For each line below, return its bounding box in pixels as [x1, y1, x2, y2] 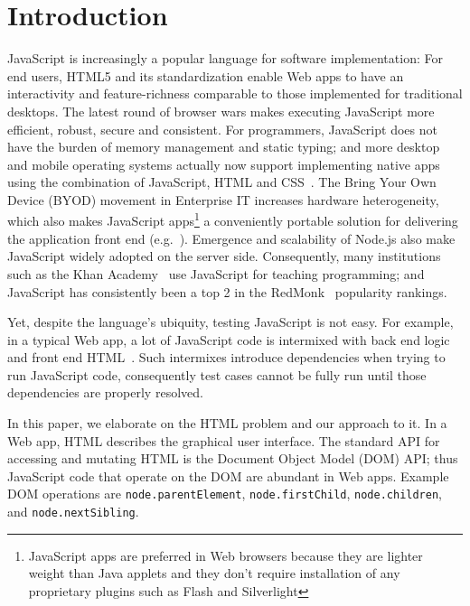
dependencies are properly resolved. [7, 383, 203, 402]
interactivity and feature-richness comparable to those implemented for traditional [7, 84, 463, 103]
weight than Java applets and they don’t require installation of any [28, 564, 400, 583]
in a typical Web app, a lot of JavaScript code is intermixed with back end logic [7, 330, 450, 349]
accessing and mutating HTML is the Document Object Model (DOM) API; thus [7, 449, 458, 468]
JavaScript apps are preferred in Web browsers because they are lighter [28, 545, 423, 564]
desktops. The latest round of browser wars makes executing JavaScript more [7, 101, 435, 120]
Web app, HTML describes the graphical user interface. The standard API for [7, 431, 440, 450]
